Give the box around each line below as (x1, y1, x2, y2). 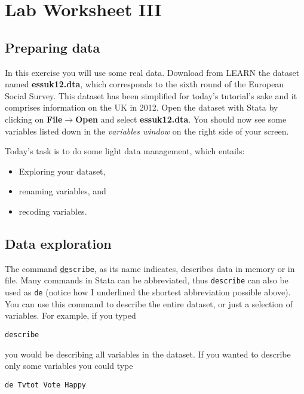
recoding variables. (19, 204, 87, 217)
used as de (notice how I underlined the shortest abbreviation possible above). (5, 286, 291, 298)
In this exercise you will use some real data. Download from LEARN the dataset (5, 66, 300, 78)
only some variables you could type (5, 359, 133, 372)
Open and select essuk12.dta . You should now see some (75, 112, 287, 125)
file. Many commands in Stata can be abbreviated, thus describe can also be (5, 274, 288, 286)
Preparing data (5, 38, 100, 56)
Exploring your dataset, (19, 164, 106, 177)
